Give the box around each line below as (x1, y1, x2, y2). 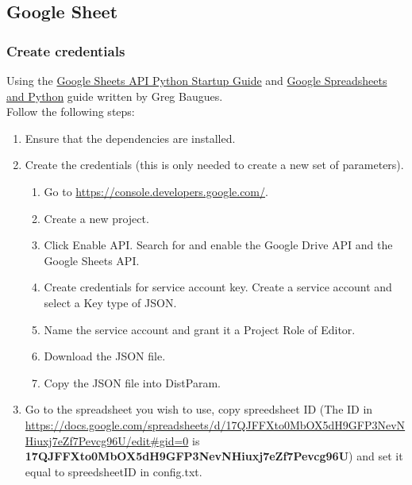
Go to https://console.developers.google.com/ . (44, 183, 268, 199)
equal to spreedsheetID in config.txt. (25, 463, 202, 479)
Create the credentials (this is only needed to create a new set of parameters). (25, 156, 404, 173)
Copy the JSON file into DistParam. (44, 374, 221, 391)
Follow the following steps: (6, 103, 135, 120)
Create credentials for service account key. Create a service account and (44, 279, 392, 295)
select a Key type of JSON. (44, 294, 177, 310)
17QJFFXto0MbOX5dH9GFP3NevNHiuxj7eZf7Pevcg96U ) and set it (25, 448, 403, 464)
